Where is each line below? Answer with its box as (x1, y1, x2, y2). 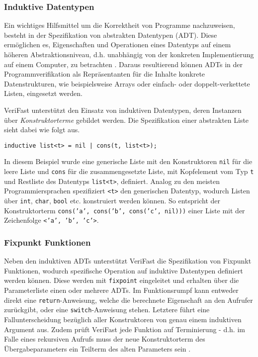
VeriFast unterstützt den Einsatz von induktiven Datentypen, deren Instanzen (4, 104, 242, 115)
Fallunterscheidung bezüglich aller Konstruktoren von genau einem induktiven (4, 314, 242, 324)
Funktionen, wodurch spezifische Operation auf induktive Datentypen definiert (4, 265, 243, 275)
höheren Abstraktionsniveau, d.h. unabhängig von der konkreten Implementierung (4, 49, 254, 59)
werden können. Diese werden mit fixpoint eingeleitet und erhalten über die (4, 275, 239, 285)
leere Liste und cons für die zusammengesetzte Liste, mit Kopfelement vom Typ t (4, 166, 254, 177)
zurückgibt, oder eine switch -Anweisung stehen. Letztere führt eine (4, 304, 210, 315)
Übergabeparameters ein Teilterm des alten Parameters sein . (4, 343, 191, 354)
